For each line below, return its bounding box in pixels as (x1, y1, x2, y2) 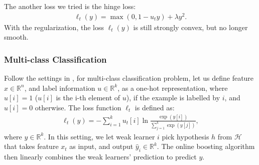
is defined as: (135, 102, 175, 112)
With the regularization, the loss (4, 22, 104, 32)
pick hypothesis (162, 131, 209, 141)
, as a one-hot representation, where (117, 82, 228, 93)
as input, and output (69, 141, 134, 151)
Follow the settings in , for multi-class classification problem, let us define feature (4, 73, 254, 83)
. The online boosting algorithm (157, 141, 255, 151)
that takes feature (4, 141, 59, 151)
